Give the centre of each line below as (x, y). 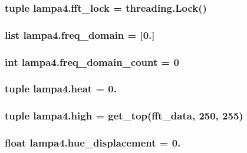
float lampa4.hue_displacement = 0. (93, 143)
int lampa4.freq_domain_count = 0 (92, 61)
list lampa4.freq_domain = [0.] (80, 34)
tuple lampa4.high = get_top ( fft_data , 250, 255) (124, 116)
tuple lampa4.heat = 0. (61, 89)
